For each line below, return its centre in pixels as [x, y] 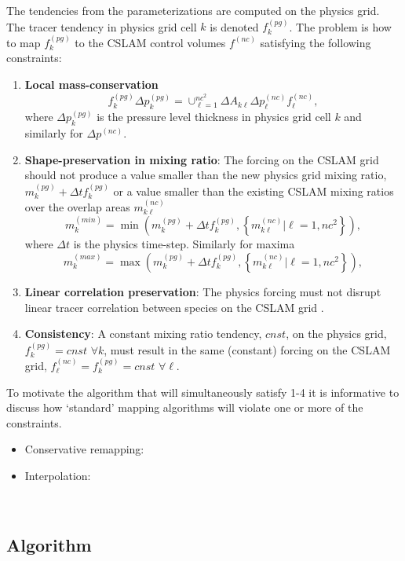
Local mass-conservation [91, 84]
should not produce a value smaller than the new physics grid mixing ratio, [206, 175]
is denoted [234, 26]
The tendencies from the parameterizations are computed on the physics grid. [193, 10]
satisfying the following [316, 42]
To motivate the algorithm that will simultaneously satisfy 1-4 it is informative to [203, 392]
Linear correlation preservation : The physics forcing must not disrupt [203, 291]
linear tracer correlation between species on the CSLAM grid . [174, 307]
